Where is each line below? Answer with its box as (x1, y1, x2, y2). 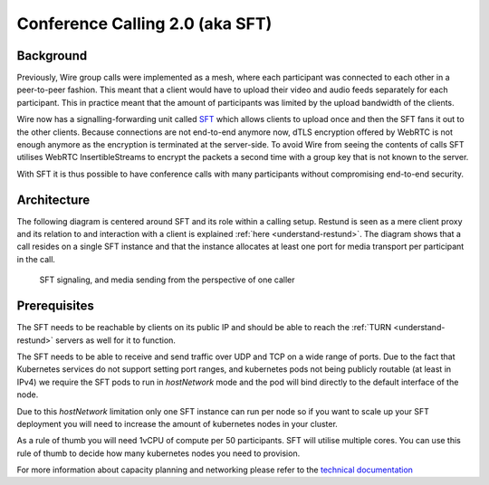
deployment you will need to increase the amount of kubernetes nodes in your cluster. (16, 418, 339, 429)
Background (16, 48, 88, 63)
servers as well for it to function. (55, 335, 177, 346)
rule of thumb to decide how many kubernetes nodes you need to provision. (16, 448, 301, 459)
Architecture (16, 192, 91, 207)
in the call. (16, 253, 56, 264)
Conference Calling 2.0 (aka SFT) (16, 14, 273, 33)
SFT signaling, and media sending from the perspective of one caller (39, 274, 295, 285)
